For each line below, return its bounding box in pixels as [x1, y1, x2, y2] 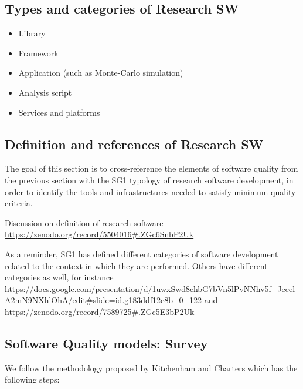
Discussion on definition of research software [5, 216, 164, 229]
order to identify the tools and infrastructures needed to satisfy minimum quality [5, 185, 296, 197]
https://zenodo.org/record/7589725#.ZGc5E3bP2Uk [5, 305, 195, 317]
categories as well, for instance [5, 271, 114, 283]
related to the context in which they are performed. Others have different [5, 259, 268, 271]
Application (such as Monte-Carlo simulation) [18, 66, 183, 79]
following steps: [5, 373, 60, 385]
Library [18, 27, 46, 39]
